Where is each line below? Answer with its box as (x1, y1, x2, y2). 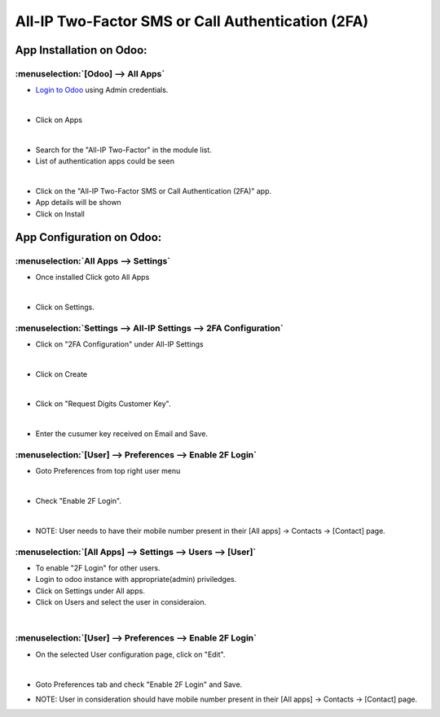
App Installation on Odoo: (15, 43, 147, 57)
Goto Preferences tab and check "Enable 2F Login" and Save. (35, 680, 243, 689)
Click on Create (35, 369, 88, 378)
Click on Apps (35, 115, 83, 125)
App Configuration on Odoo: (15, 230, 162, 244)
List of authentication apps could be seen (35, 156, 175, 166)
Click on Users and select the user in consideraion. (35, 597, 207, 607)
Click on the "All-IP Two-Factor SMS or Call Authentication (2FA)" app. (35, 186, 272, 196)
